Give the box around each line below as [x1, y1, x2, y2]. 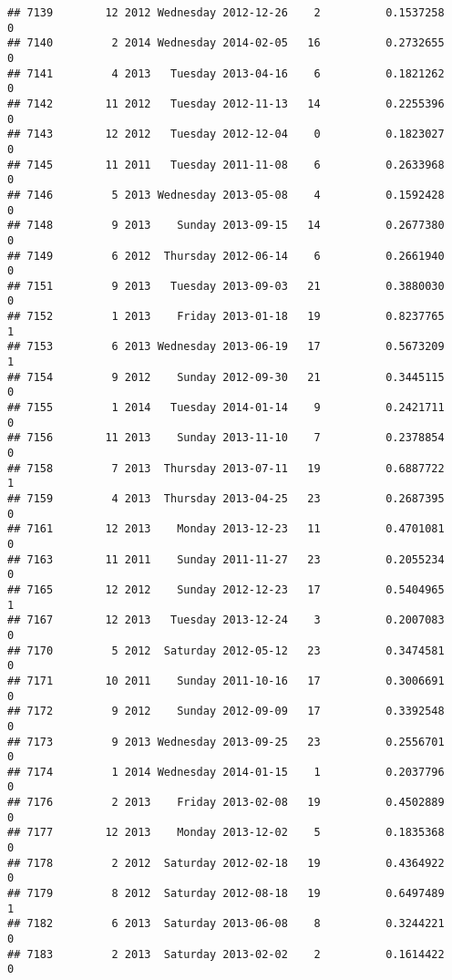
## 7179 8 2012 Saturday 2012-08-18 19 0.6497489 [7, 887, 445, 901]
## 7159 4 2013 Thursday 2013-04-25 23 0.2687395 [7, 492, 445, 505]
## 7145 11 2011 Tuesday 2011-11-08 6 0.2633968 [7, 158, 445, 171]
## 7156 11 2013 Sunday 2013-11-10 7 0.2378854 [7, 431, 445, 445]
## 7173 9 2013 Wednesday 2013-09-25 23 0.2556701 [7, 735, 445, 748]
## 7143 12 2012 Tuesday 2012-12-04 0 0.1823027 [7, 128, 445, 141]
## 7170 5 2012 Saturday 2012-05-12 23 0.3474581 [7, 644, 445, 657]
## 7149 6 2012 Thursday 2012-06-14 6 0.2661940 [7, 249, 445, 263]
